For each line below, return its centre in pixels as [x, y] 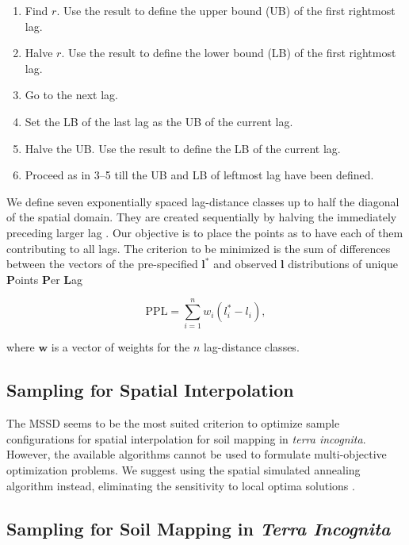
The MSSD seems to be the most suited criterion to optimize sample [173, 423]
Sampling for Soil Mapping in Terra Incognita [199, 528]
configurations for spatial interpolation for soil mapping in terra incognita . [186, 438]
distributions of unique [343, 264]
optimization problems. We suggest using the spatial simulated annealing [183, 470]
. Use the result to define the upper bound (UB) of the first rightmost [226, 10]
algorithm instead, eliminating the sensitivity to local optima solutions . [181, 485]
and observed [245, 264]
